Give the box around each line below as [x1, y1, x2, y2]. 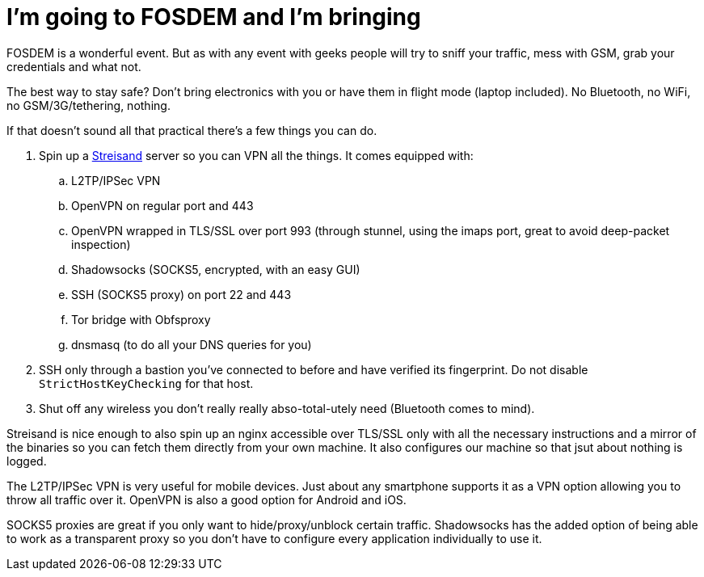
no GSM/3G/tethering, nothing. [6, 98, 171, 112]
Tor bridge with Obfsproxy [71, 312, 211, 326]
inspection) [71, 237, 131, 251]
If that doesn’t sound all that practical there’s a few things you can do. [6, 123, 377, 137]
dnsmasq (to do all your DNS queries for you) [71, 337, 312, 352]
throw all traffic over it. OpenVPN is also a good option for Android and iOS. [6, 492, 407, 507]
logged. [6, 453, 47, 468]
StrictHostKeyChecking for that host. [39, 376, 254, 390]
